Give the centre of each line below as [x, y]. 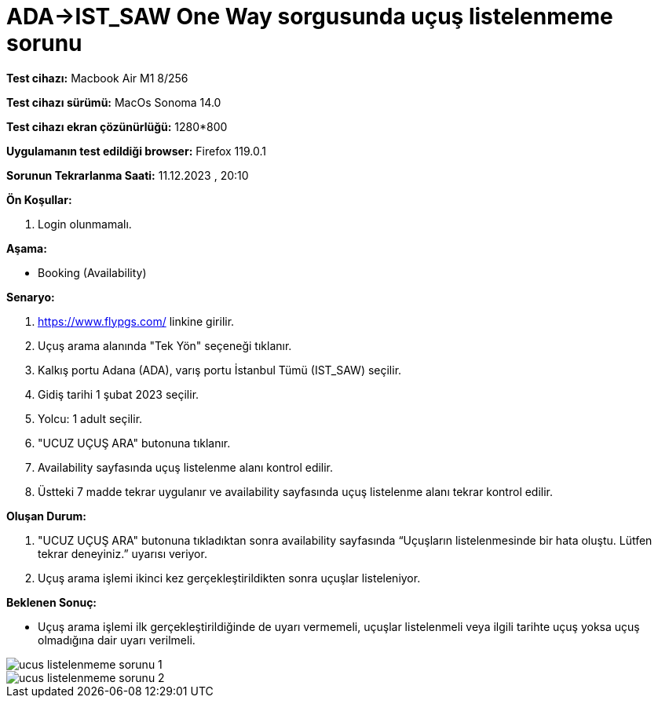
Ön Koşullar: [39, 199]
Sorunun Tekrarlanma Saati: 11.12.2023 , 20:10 [128, 175]
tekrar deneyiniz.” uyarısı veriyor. [122, 553]
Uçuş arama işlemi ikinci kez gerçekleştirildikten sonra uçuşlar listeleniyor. [229, 578]
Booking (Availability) [92, 272]
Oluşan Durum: [46, 516]
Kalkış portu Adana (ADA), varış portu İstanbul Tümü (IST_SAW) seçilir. [220, 370]
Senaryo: [31, 297]
